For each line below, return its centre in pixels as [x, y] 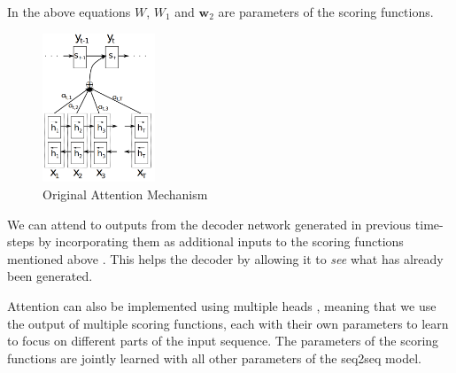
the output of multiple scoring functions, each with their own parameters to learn [228, 323]
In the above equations [69, 12]
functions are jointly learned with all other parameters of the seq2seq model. [214, 357]
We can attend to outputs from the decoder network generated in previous [209, 224]
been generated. [50, 276]
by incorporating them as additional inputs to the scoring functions [221, 241]
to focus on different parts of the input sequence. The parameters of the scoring [223, 341]
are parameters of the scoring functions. [326, 12]
